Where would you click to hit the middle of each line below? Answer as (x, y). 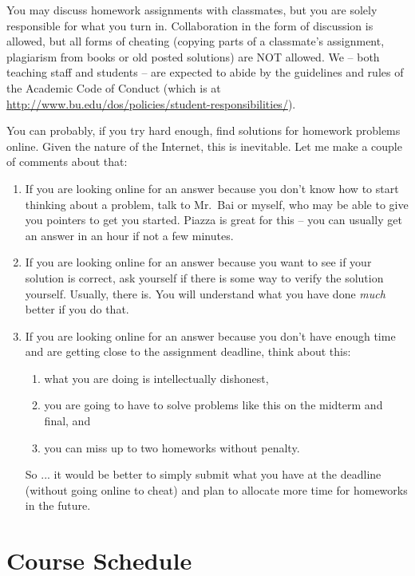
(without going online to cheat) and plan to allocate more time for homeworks (216, 489)
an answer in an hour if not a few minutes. (129, 235)
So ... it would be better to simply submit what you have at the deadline (203, 474)
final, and (67, 421)
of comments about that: (67, 162)
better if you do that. (77, 309)
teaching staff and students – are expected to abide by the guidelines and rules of (205, 72)
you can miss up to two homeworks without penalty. (172, 447)
